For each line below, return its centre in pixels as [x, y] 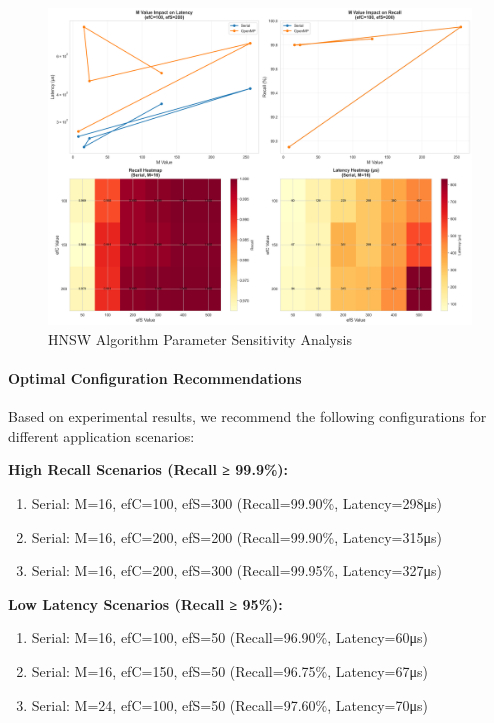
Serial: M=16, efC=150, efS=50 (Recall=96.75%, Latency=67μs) [229, 670]
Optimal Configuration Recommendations [155, 377]
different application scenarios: [101, 435]
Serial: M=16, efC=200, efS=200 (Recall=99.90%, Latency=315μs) [236, 536]
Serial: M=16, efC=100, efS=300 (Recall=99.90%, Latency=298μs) [236, 502]
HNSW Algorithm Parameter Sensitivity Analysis [200, 338]
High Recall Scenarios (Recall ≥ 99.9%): [148, 469]
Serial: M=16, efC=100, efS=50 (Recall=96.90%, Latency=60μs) [229, 637]
